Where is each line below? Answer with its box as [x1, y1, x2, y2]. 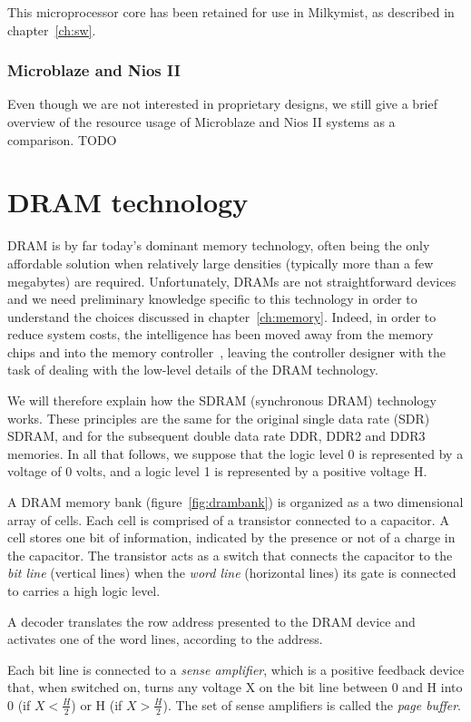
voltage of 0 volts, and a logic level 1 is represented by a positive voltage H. [7, 462, 427, 481]
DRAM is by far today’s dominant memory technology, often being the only [7, 236, 430, 255]
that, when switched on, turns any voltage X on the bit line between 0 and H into [7, 678, 463, 697]
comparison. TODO [7, 130, 117, 149]
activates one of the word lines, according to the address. [7, 629, 323, 649]
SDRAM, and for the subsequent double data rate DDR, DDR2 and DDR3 [7, 426, 426, 445]
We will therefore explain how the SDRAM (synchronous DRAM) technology [7, 391, 437, 410]
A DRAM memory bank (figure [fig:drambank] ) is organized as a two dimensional [7, 493, 464, 512]
